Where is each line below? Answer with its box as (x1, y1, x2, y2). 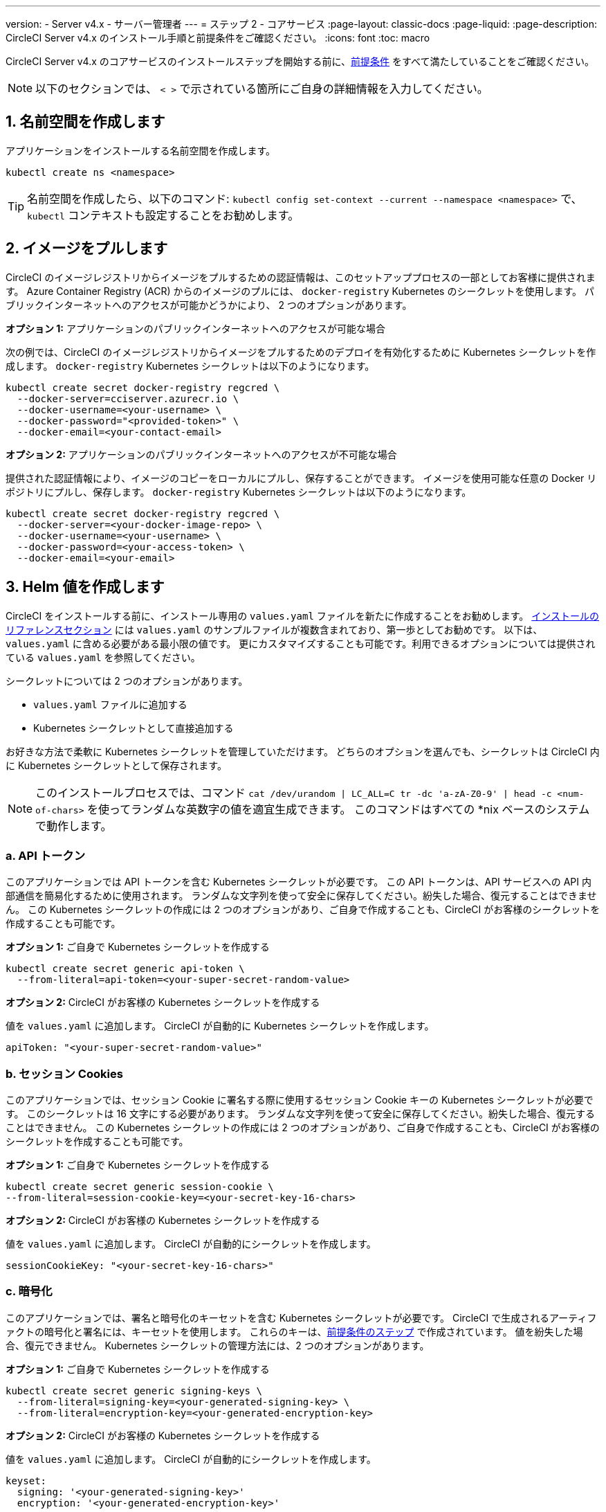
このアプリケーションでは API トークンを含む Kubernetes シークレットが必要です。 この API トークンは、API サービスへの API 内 (6, 876, 591, 888)
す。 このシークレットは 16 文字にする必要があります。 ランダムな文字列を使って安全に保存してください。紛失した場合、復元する (6, 1108, 595, 1120)
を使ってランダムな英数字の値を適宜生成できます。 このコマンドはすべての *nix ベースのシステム (87, 802, 590, 816)
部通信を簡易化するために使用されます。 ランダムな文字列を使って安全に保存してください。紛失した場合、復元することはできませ (6, 890, 597, 902)
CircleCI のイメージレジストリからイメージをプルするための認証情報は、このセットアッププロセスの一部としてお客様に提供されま (6, 271, 596, 283)
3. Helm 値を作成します (6, 578, 165, 596)
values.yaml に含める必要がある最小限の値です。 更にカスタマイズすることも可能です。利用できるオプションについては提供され (6, 637, 596, 649)
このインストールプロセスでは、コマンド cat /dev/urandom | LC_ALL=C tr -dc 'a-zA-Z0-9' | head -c (35, 785, 552, 800)
